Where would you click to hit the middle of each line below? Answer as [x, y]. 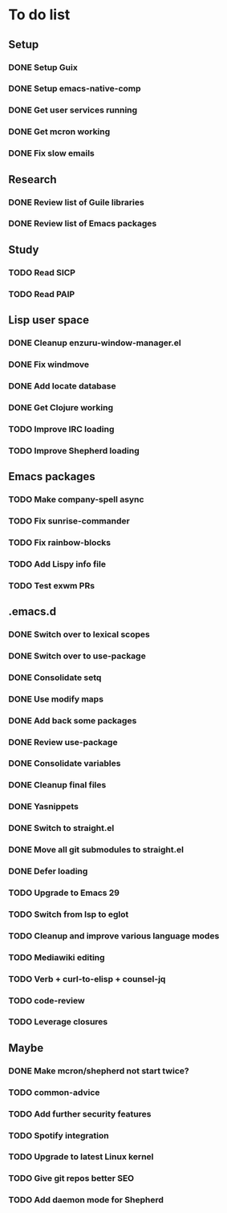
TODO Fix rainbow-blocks [60, 542]
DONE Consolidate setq [55, 678]
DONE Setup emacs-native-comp [75, 88]
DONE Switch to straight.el [61, 828]
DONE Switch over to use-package [77, 656]
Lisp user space [49, 320]
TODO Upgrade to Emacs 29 [64, 893]
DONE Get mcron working [59, 132]
